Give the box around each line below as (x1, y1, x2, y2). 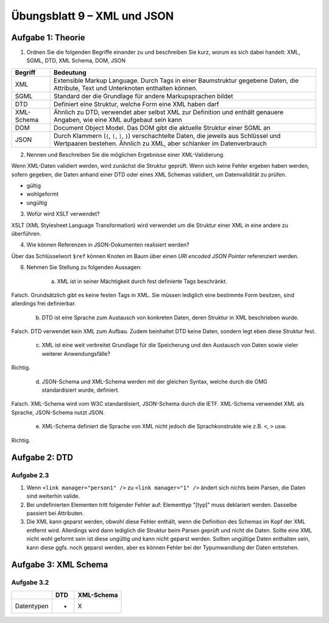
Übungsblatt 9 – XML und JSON (11, 9, 174, 23)
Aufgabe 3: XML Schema (11, 560, 108, 570)
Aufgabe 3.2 (11, 578, 49, 587)
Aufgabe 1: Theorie (11, 32, 85, 43)
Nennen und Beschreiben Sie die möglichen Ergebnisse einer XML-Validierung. (26, 151, 225, 158)
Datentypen (15, 602, 49, 610)
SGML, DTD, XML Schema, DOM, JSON (26, 57, 126, 64)
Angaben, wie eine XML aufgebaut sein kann (53, 115, 182, 124)
